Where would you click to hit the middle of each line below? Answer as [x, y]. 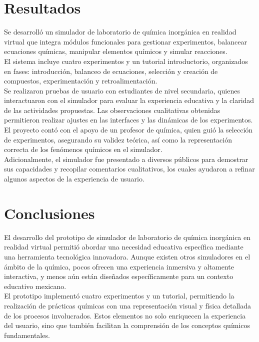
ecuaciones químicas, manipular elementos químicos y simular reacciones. [116, 51]
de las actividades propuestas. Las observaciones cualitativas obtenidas [112, 110]
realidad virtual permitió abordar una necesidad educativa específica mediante [124, 247]
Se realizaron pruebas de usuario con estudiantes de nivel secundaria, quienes [122, 90]
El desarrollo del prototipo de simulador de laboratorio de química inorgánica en [127, 237]
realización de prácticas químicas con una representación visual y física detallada [128, 305]
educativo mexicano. [35, 286]
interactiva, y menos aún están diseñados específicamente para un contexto [119, 276]
